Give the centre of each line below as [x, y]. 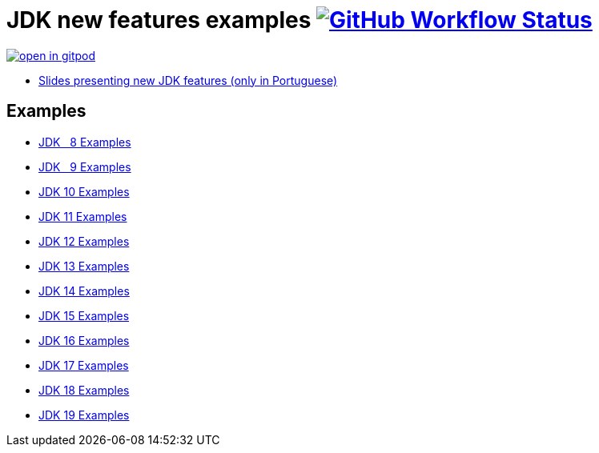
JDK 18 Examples [84, 390]
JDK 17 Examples [84, 365]
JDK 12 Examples [84, 241]
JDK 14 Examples [84, 291]
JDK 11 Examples [83, 216]
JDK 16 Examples [84, 340]
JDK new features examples [159, 20]
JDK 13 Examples [84, 266]
